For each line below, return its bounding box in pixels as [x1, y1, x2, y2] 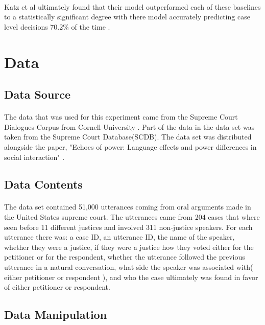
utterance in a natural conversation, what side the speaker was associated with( [4, 262, 253, 272]
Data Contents [4, 176, 83, 192]
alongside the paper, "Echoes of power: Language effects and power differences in [4, 141, 257, 152]
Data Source [4, 86, 71, 102]
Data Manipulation [4, 307, 107, 322]
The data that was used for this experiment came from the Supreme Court [4, 111, 238, 122]
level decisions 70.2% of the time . [4, 21, 110, 32]
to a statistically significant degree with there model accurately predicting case [4, 11, 250, 22]
